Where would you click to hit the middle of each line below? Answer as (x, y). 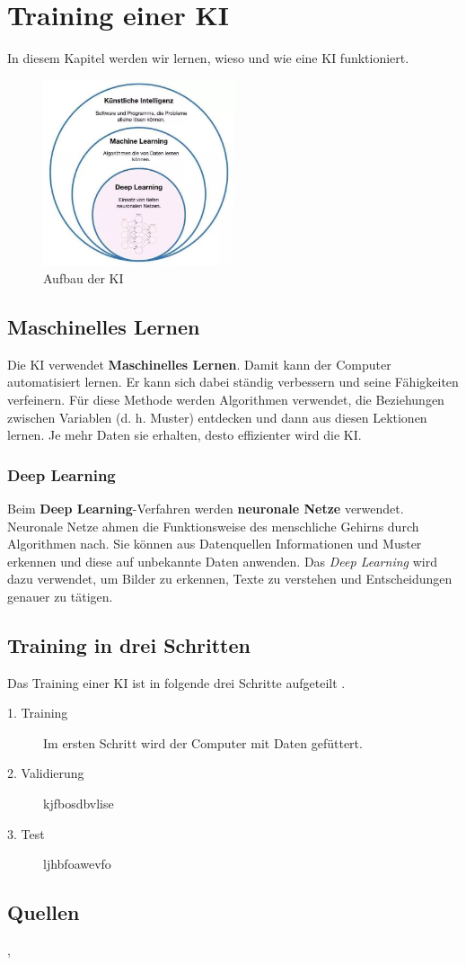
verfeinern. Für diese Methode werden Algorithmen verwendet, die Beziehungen (226, 399)
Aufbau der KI (84, 277)
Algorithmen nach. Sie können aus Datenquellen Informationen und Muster (215, 544)
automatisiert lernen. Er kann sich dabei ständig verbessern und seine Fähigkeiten (233, 382)
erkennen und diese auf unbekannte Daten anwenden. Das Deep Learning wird (222, 561)
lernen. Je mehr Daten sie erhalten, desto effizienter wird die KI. (185, 435)
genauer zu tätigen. (60, 596)
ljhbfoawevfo (77, 864)
